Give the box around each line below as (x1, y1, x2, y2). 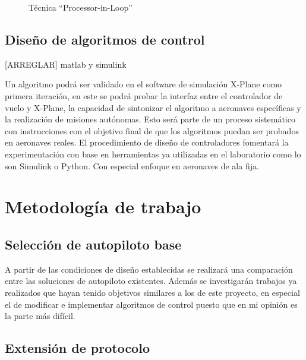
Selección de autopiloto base (5, 235, 182, 253)
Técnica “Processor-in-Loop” (29, 1, 133, 13)
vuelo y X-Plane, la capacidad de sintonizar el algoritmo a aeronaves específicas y (5, 101, 301, 113)
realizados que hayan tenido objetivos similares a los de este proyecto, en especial (5, 286, 300, 298)
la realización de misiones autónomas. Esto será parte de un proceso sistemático (5, 113, 295, 125)
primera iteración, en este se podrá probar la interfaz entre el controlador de (5, 89, 283, 102)
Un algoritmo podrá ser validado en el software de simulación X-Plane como (5, 78, 282, 90)
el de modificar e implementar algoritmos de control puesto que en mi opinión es (5, 298, 298, 310)
